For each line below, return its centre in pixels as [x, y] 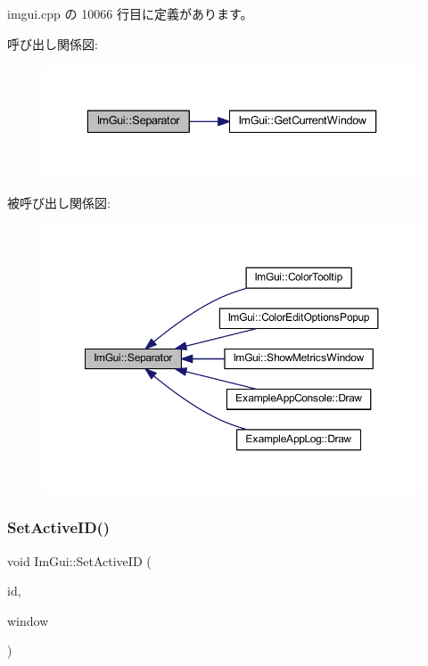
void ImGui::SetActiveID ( [79, 560]
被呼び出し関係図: [59, 203]
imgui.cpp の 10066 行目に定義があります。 [130, 13]
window [28, 620]
